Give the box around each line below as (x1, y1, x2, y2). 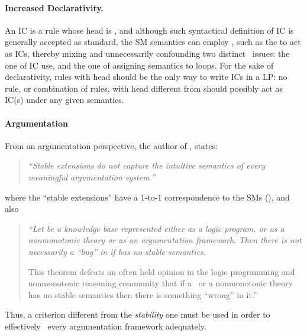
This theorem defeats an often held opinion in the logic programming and (28, 265, 295, 277)
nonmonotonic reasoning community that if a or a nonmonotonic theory (28, 277, 293, 289)
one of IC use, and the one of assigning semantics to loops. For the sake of (5, 59, 274, 71)
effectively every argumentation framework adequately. (5, 319, 206, 332)
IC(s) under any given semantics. (5, 93, 124, 106)
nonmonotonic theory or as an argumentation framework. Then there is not (28, 234, 302, 246)
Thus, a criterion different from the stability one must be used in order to (5, 308, 270, 321)
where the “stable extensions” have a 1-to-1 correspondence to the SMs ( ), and (5, 190, 290, 203)
